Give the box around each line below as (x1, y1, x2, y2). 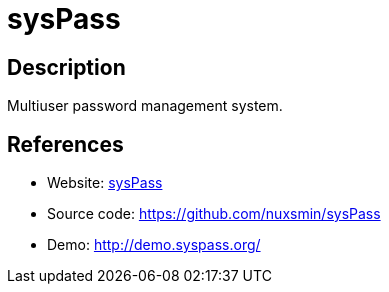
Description (7, 54, 126, 80)
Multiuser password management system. (7, 97, 283, 115)
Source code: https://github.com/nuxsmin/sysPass (47, 205, 381, 223)
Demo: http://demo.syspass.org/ (47, 236, 261, 254)
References (7, 131, 124, 157)
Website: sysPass (47, 174, 163, 192)
